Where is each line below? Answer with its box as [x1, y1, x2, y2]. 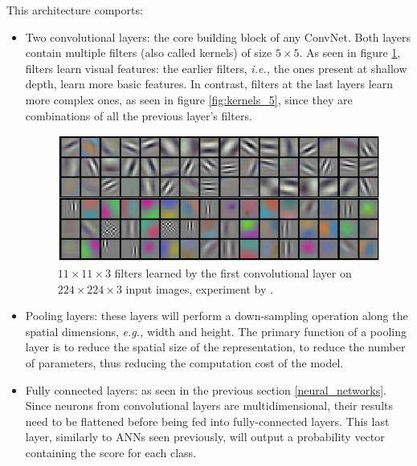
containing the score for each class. [25, 444, 197, 460]
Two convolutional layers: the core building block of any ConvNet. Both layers [25, 28, 411, 45]
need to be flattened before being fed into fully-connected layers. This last [25, 412, 390, 429]
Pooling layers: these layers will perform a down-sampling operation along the [25, 307, 408, 324]
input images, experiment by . [125, 280, 273, 297]
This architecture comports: [6, 2, 143, 18]
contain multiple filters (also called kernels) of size [25, 44, 272, 61]
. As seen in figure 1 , [299, 44, 401, 61]
